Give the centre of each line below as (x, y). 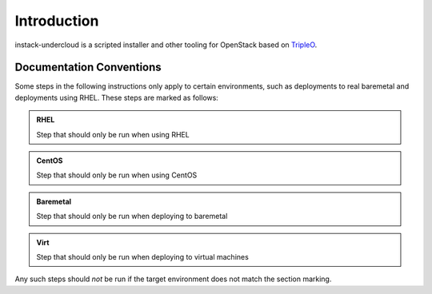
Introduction (57, 21)
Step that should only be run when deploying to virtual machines (143, 256)
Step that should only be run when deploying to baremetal (132, 217)
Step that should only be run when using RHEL (113, 134)
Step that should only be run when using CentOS (117, 175)
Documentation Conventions (88, 68)
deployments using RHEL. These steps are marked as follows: (117, 97)
